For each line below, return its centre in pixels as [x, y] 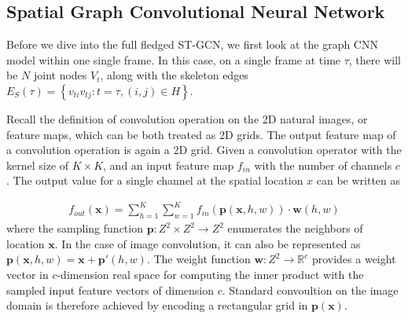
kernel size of [38, 165]
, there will [375, 59]
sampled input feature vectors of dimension [110, 290]
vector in [28, 275]
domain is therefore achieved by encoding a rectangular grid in [157, 305]
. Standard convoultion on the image [310, 290]
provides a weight [354, 259]
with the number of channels [323, 165]
